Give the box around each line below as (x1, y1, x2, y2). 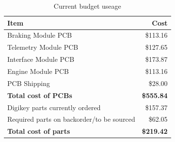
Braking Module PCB (7, 30, 72, 40)
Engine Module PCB (7, 66, 69, 76)
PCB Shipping (7, 78, 50, 88)
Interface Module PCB (7, 54, 75, 64)
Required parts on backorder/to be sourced (7, 114, 135, 124)
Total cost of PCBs (7, 90, 72, 100)
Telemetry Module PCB (7, 42, 79, 52)
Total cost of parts (7, 126, 70, 136)
